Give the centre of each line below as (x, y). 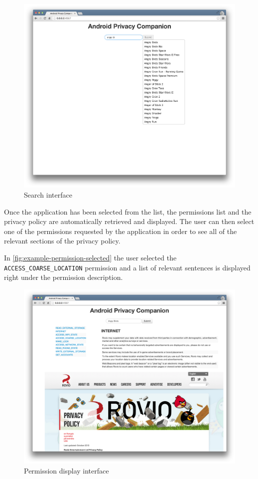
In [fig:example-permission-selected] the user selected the (90, 258)
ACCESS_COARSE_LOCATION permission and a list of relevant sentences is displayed (127, 267)
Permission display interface (66, 470)
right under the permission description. (64, 277)
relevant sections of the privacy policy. (62, 241)
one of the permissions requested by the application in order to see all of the (121, 231)
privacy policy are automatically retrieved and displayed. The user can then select (129, 221)
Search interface (48, 195)
